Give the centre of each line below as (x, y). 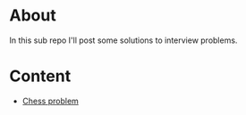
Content (40, 76)
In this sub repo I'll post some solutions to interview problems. (123, 40)
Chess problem (50, 101)
